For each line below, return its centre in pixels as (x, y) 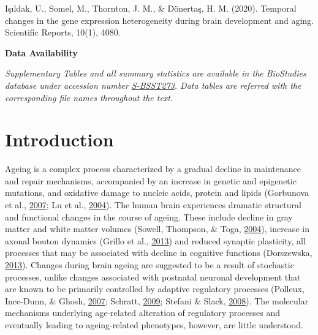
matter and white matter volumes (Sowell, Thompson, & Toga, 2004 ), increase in (157, 229)
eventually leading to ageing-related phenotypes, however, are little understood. (154, 325)
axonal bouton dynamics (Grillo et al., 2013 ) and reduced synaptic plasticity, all (155, 240)
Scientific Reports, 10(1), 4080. (63, 32)
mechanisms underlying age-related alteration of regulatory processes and (143, 313)
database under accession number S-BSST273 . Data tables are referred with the (153, 85)
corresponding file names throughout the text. (89, 97)
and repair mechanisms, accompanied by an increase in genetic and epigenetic (151, 180)
